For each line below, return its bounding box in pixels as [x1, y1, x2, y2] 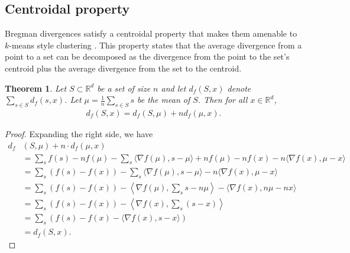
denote [227, 82, 251, 94]
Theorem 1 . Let [5, 82, 67, 94]
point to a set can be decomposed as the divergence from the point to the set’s [5, 50, 290, 63]
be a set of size [97, 82, 151, 94]
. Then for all [197, 93, 248, 106]
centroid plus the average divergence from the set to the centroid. [5, 61, 242, 74]
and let [161, 82, 186, 94]
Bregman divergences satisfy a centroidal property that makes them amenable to [5, 27, 297, 40]
